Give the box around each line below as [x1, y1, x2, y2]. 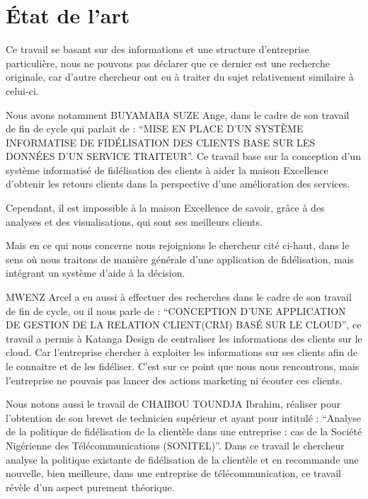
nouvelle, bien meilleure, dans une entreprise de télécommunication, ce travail [6, 466, 341, 481]
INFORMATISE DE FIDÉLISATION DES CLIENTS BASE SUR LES [6, 134, 316, 149]
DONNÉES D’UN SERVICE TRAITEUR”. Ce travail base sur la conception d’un [6, 149, 361, 164]
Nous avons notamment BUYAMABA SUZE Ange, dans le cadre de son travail [6, 107, 350, 122]
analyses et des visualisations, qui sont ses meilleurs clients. [6, 214, 263, 229]
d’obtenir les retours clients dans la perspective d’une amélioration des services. [6, 176, 350, 191]
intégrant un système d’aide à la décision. [6, 265, 185, 280]
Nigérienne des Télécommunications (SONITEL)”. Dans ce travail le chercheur [6, 437, 345, 452]
